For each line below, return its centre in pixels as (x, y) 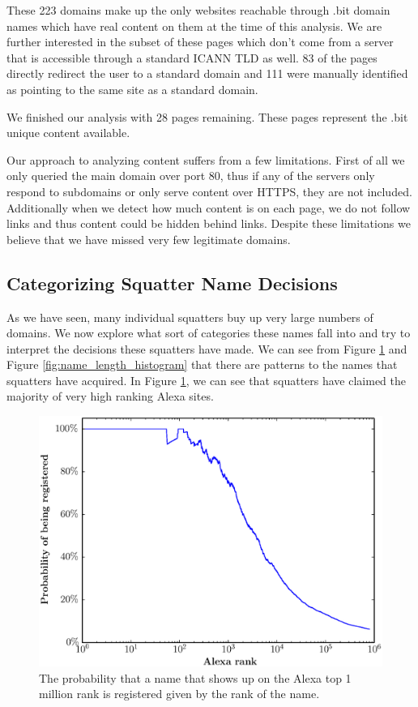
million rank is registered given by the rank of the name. (179, 694)
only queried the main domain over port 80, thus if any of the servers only (191, 176)
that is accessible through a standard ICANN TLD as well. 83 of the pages (192, 57)
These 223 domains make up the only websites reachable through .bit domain (198, 10)
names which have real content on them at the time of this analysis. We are (194, 26)
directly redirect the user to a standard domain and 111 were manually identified (207, 73)
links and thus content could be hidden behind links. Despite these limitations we (209, 223)
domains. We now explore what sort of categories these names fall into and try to (209, 333)
